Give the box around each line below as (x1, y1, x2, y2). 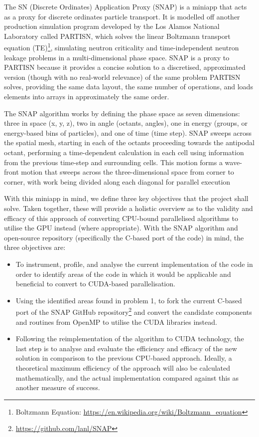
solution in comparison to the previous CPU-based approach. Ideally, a (15, 353, 232, 363)
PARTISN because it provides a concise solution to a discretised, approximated (4, 62, 246, 72)
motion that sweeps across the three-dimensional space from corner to (21, 167, 234, 177)
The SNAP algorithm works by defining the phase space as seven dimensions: (4, 108, 240, 118)
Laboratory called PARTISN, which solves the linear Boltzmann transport (4, 30, 231, 41)
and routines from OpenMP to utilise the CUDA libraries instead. (15, 316, 217, 327)
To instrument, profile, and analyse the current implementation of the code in (15, 258, 253, 269)
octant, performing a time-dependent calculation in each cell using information (4, 147, 244, 157)
